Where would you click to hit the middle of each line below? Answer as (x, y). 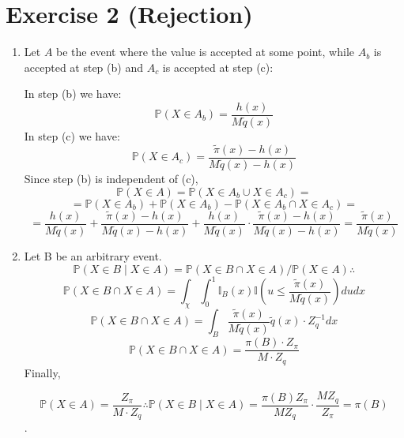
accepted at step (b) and (83, 67)
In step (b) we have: (73, 94)
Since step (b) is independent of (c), (111, 178)
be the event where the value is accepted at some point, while (205, 52)
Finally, (42, 372)
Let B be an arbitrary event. (93, 255)
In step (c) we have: (72, 136)
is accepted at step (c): (218, 67)
